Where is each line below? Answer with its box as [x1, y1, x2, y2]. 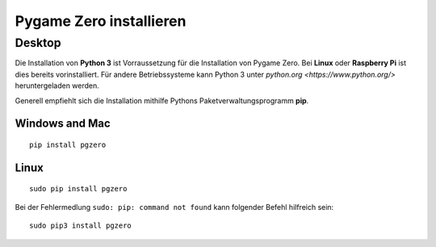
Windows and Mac [15, 117, 111, 131]
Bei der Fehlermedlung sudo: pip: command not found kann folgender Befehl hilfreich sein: [15, 202, 334, 211]
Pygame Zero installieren [15, 12, 187, 30]
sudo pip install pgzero [29, 184, 128, 194]
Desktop [15, 36, 61, 50]
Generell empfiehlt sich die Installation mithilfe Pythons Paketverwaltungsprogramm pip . [15, 95, 309, 105]
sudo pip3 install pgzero [29, 221, 132, 230]
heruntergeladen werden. [15, 81, 100, 90]
